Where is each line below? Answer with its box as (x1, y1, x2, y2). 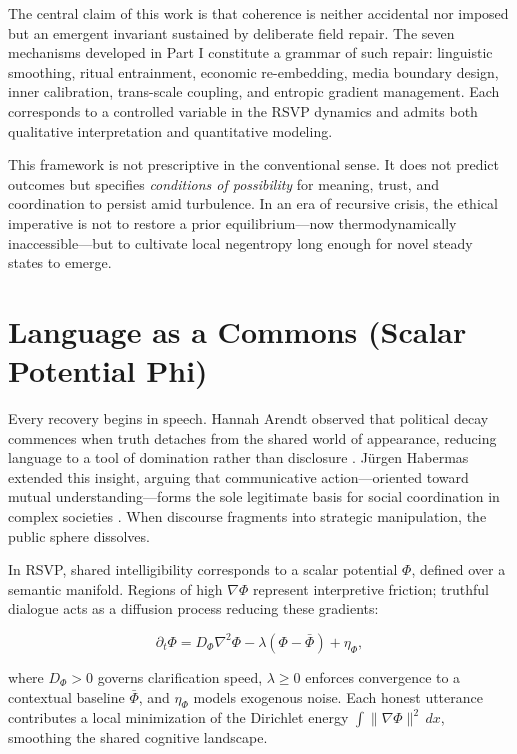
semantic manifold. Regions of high (8, 578, 223, 599)
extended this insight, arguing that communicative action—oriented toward (8, 466, 469, 487)
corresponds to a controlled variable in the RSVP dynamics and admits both (8, 100, 478, 121)
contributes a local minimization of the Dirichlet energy (8, 707, 349, 728)
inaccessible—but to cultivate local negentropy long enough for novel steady (8, 232, 473, 253)
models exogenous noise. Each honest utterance (193, 686, 483, 707)
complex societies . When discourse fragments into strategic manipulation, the (8, 506, 487, 526)
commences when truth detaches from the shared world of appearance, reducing (8, 427, 497, 448)
